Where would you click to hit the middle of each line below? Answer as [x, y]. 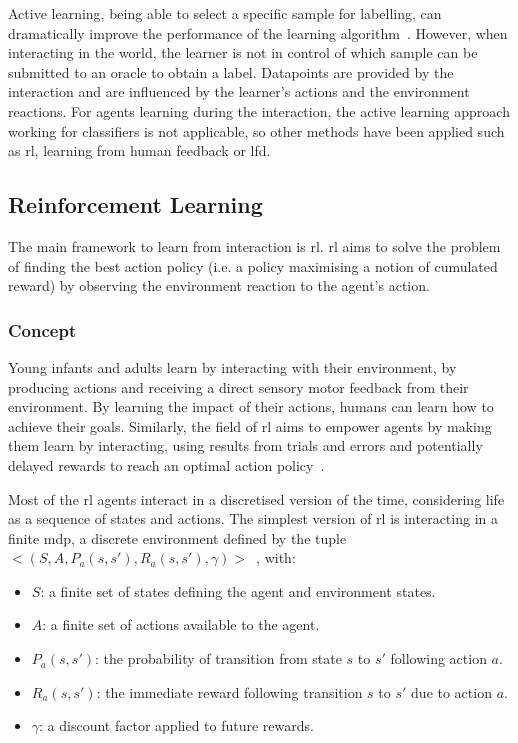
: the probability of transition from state [218, 658]
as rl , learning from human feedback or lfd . [139, 150]
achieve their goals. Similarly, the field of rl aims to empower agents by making [250, 425]
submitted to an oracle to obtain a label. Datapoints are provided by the [231, 71]
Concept [42, 329]
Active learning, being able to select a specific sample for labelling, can [225, 13]
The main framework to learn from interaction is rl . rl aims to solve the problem [254, 245]
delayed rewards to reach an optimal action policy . [166, 464]
